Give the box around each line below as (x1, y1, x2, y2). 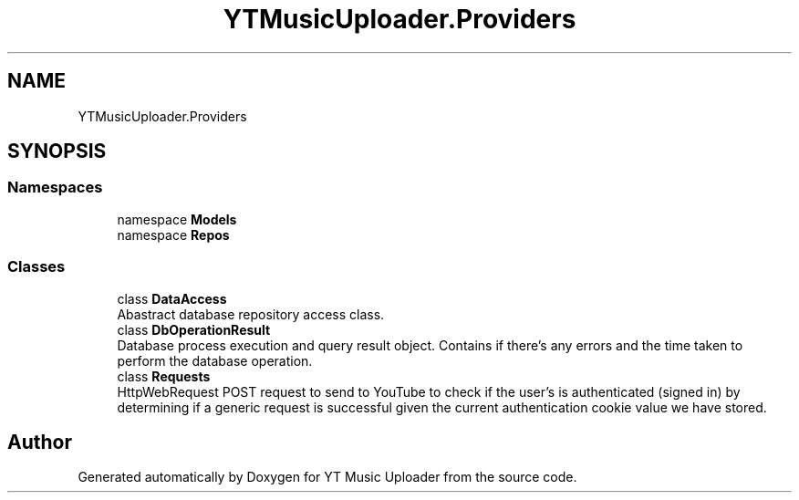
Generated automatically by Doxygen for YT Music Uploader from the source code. (78, 469, 577, 485)
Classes (7, 257, 66, 276)
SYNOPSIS (7, 140, 107, 163)
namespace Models (117, 211, 237, 227)
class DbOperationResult (117, 321, 271, 338)
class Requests (117, 368, 211, 384)
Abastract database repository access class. (117, 306, 385, 322)
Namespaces (7, 178, 103, 197)
